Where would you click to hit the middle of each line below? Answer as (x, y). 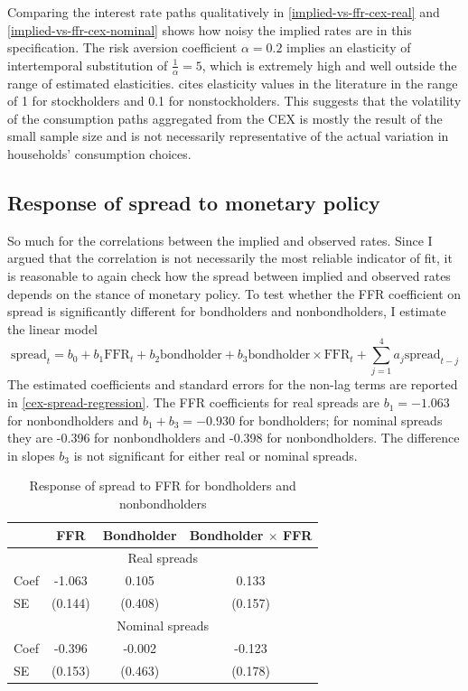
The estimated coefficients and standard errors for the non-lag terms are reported (233, 384)
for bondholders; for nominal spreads (341, 420)
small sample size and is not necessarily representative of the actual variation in (228, 136)
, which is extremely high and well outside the (329, 65)
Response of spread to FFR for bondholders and (163, 486)
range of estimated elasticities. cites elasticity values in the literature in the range (233, 83)
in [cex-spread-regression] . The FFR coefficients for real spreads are (193, 402)
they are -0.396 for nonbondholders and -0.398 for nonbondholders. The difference (234, 438)
